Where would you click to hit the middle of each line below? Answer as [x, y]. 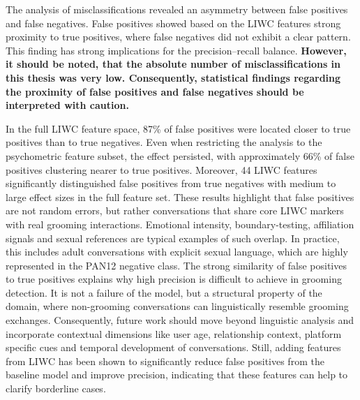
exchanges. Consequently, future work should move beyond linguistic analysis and [180, 320]
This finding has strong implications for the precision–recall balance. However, [176, 50]
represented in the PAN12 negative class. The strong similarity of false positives [176, 265]
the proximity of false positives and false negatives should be [155, 91]
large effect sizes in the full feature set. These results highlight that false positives [180, 197]
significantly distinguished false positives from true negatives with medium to [171, 183]
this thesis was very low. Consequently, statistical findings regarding [173, 77]
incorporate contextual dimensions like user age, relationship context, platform [174, 333]
